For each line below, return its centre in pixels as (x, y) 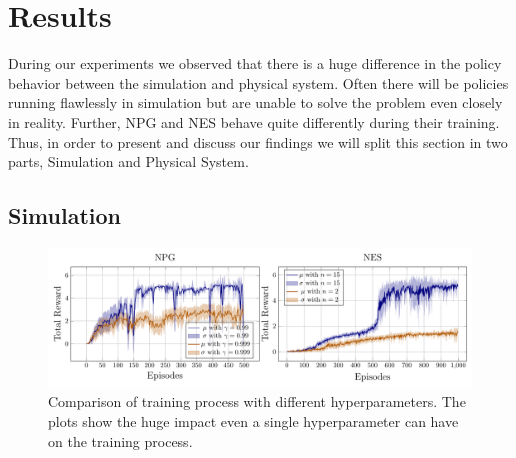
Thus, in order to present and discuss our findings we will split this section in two (258, 141)
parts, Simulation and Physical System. (128, 161)
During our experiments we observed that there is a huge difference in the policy (255, 63)
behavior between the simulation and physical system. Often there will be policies (258, 82)
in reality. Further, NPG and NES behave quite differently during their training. (254, 121)
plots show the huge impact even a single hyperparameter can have (253, 421)
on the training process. (120, 440)
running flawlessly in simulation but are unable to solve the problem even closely (255, 102)
